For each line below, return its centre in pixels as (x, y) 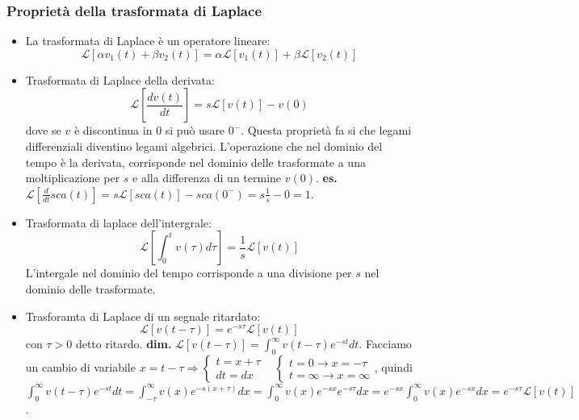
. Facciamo (385, 344)
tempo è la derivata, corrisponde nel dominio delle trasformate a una (195, 162)
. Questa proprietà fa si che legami (326, 130)
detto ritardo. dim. (124, 344)
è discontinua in (113, 130)
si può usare (195, 130)
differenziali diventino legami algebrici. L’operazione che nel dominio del (204, 146)
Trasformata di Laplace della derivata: (120, 79)
